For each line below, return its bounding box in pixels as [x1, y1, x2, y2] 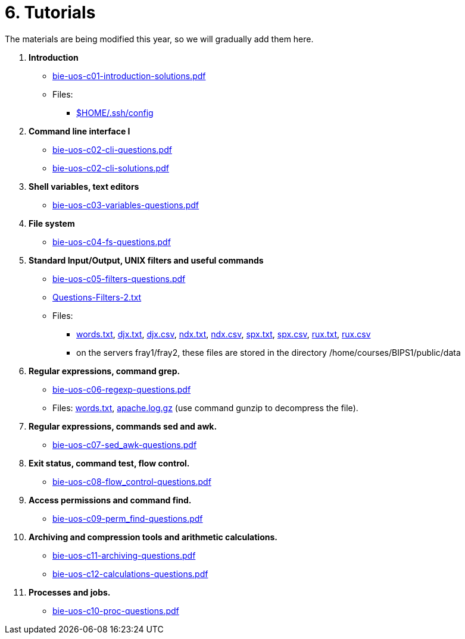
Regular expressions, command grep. [29, 365, 180, 376]
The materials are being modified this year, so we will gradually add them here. [5, 33, 314, 44]
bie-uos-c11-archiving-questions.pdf [52, 550, 196, 560]
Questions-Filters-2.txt [52, 292, 142, 302]
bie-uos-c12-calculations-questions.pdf [52, 568, 208, 579]
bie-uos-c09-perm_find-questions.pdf [52, 513, 203, 524]
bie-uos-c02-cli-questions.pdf [52, 144, 172, 155]
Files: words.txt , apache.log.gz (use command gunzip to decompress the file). [52, 402, 358, 413]
